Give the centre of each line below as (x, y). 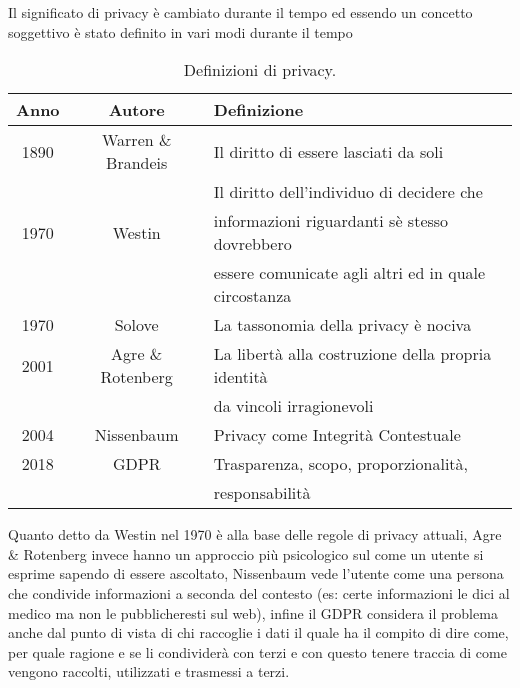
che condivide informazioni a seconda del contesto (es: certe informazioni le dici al (259, 592)
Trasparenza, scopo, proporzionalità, (341, 464)
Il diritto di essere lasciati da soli (328, 151)
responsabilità (262, 493)
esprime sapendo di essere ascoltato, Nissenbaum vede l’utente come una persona (256, 573)
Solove (136, 325)
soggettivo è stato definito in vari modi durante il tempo (180, 31)
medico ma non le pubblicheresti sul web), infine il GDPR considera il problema (253, 612)
